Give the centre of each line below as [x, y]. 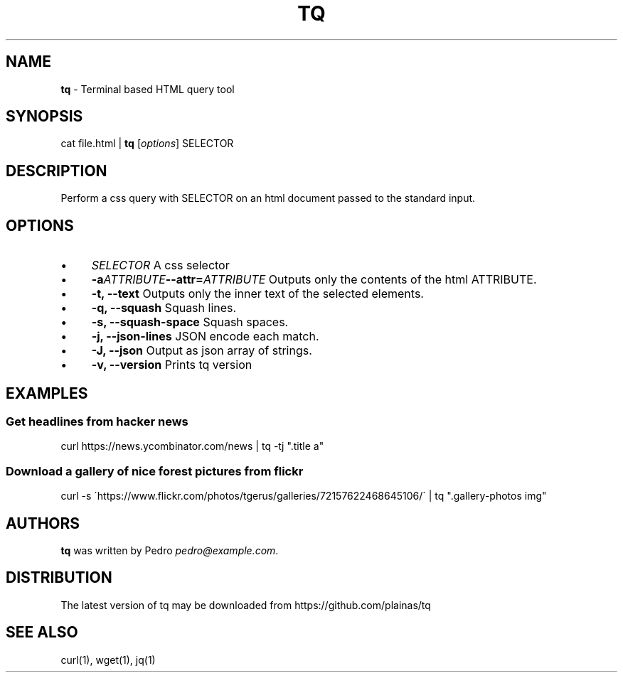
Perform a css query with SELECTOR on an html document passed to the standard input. [268, 198]
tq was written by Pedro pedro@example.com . [170, 550]
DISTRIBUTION [59, 578]
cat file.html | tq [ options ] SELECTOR [147, 144]
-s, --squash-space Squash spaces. [190, 322]
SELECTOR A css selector [160, 265]
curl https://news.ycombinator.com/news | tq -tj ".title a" [192, 446]
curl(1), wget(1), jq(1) [108, 660]
